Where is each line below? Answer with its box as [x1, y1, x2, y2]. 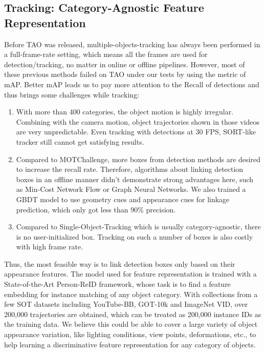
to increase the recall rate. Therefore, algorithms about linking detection [16, 164, 244, 174]
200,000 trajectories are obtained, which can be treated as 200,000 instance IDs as [4, 308, 261, 319]
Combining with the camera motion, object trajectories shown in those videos [16, 116, 260, 127]
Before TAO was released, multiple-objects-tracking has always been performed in [4, 38, 260, 49]
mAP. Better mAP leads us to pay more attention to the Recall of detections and [4, 79, 259, 89]
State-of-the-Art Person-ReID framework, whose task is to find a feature [4, 279, 231, 289]
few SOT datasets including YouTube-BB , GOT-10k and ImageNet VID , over [4, 299, 248, 309]
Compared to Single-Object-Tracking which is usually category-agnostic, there [16, 221, 261, 232]
